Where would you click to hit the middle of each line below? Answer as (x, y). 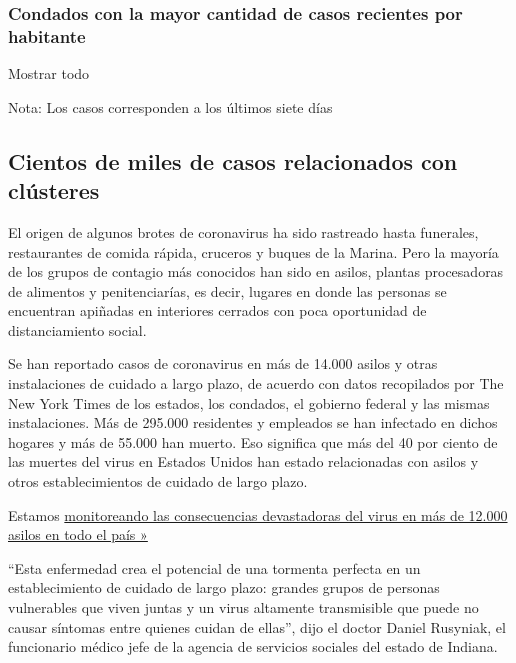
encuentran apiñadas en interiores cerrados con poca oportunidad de (217, 310)
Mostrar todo (49, 73)
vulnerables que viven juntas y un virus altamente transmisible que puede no (243, 607)
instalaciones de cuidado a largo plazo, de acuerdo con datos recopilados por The (256, 383)
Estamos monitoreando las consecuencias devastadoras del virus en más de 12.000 (258, 514)
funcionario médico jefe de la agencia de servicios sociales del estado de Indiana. (253, 646)
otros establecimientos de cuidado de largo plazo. (158, 481)
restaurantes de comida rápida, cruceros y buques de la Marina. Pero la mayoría (253, 251)
